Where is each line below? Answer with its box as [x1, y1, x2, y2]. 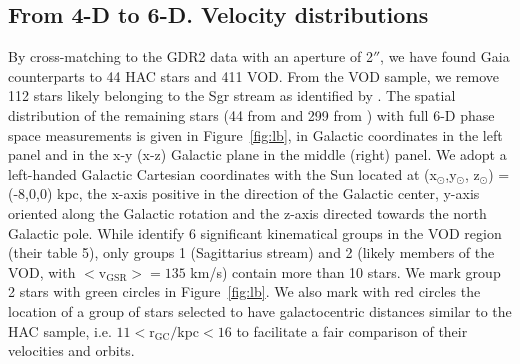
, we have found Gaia [380, 46, 510, 67]
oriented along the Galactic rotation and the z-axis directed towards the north [8, 202, 487, 223]
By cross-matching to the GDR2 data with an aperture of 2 [8, 46, 373, 67]
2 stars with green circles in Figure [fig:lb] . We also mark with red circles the [8, 281, 481, 302]
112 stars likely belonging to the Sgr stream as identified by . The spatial [8, 85, 456, 106]
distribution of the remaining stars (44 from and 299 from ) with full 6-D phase [8, 104, 495, 125]
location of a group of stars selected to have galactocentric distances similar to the [8, 300, 512, 321]
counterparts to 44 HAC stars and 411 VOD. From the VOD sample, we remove [8, 65, 500, 86]
